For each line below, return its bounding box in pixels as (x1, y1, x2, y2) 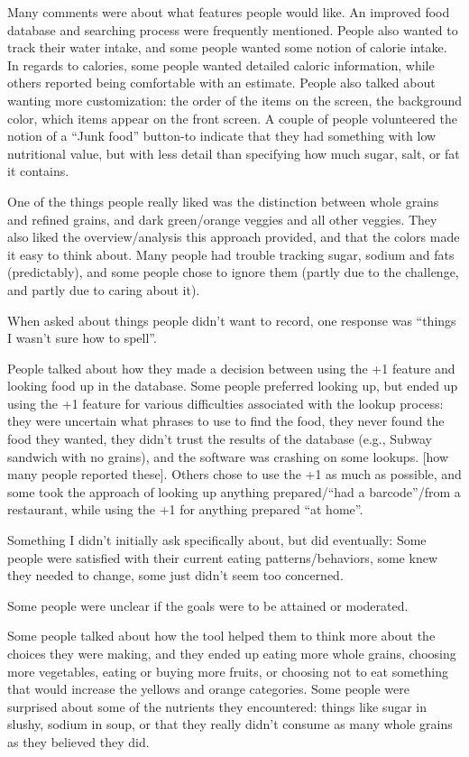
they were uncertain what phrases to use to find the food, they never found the (7, 411, 445, 430)
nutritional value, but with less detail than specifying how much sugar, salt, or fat (7, 143, 460, 162)
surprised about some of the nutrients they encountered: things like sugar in (7, 697, 428, 715)
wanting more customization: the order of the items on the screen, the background (7, 90, 463, 109)
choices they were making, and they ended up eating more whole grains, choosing (7, 644, 456, 662)
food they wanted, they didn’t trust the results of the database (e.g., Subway (7, 429, 432, 448)
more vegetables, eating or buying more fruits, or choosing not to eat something (7, 661, 448, 680)
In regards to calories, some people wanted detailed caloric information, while (7, 55, 435, 74)
